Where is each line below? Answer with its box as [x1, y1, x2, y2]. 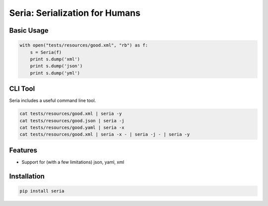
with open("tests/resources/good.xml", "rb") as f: [19, 43, 148, 48]
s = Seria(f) [30, 50, 62, 55]
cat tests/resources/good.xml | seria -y [19, 111, 122, 116]
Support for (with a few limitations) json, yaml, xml [21, 159, 124, 165]
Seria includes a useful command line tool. [9, 98, 96, 103]
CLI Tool [9, 85, 35, 93]
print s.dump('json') [30, 63, 83, 69]
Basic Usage [9, 26, 49, 35]
